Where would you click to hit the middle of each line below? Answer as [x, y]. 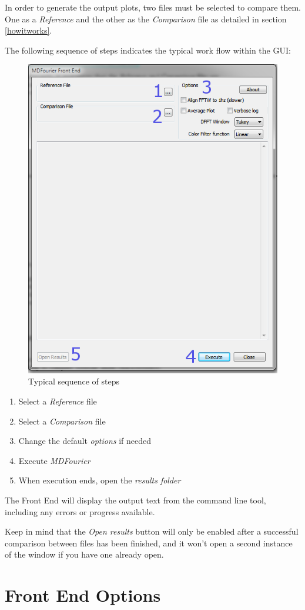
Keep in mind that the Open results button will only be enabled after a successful [152, 531]
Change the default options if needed [85, 441]
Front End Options [83, 595]
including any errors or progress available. [80, 511]
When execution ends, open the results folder [100, 480]
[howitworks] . [29, 30]
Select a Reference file [58, 401]
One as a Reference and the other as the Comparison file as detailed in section [146, 19]
